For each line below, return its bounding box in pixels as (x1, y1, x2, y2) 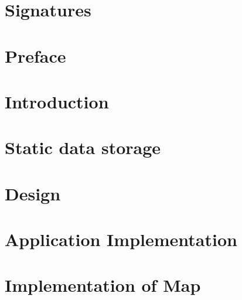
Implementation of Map (5, 273, 201, 297)
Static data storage (5, 135, 161, 159)
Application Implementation (5, 227, 237, 251)
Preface (5, 43, 66, 67)
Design (5, 181, 61, 205)
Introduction (5, 89, 109, 113)
